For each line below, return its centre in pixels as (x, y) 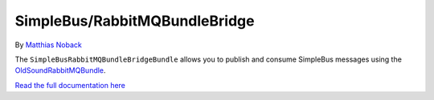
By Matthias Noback (48, 45)
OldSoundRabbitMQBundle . (60, 70)
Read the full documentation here (70, 85)
